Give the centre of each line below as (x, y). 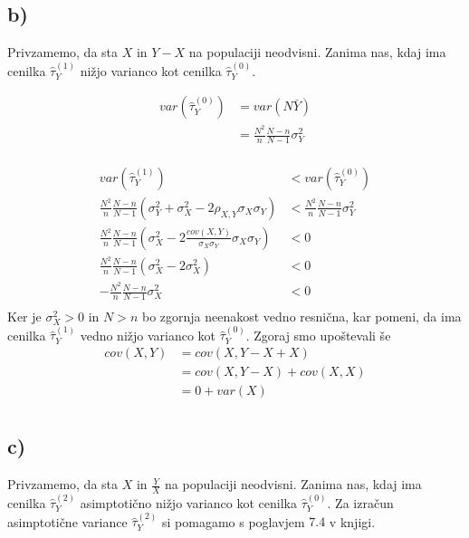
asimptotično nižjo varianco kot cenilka (188, 502)
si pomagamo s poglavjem (233, 521)
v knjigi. (352, 521)
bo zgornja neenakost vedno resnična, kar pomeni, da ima (301, 316)
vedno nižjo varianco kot (148, 335)
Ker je (24, 316)
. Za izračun (360, 502)
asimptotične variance (67, 521)
